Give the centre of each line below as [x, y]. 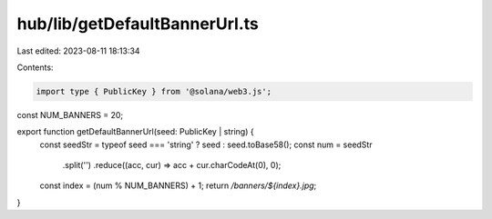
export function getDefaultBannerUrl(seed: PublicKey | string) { [135, 132]
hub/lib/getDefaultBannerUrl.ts [138, 24]
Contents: [35, 67]
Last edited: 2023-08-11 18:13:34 [78, 51]
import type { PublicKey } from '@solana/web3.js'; [154, 91]
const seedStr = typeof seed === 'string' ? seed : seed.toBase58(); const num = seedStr [206, 144]
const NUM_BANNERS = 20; [70, 114]
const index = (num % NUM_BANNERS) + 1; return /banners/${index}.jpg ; [178, 185]
